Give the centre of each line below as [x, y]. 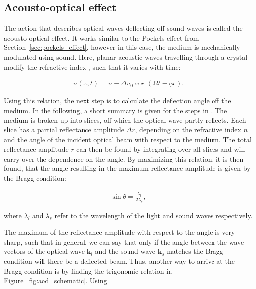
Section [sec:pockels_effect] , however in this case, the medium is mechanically [122, 47]
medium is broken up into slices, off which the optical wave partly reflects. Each [125, 120]
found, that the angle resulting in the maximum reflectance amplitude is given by [127, 168]
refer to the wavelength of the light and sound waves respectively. [153, 215]
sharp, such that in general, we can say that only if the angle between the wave [124, 241]
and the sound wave [125, 251]
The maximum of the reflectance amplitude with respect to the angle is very [120, 232]
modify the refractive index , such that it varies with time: [92, 66]
